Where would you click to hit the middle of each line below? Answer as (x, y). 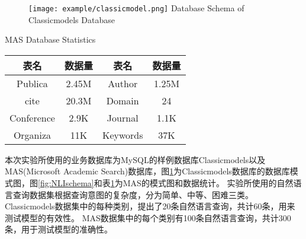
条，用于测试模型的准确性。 (59, 229)
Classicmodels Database (72, 19)
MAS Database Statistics (50, 39)
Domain (123, 100)
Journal (123, 117)
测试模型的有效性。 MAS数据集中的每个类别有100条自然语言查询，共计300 (148, 217)
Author (123, 83)
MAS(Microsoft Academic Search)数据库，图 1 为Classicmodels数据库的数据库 (147, 171)
